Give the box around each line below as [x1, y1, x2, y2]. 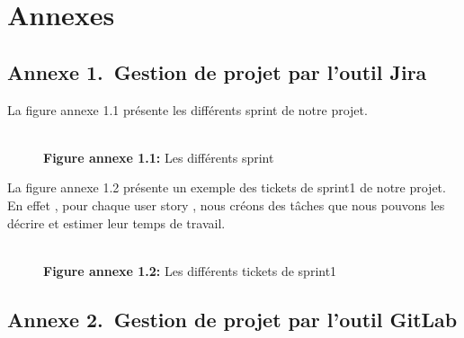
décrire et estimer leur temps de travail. [7, 213, 226, 232]
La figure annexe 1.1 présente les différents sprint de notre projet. [7, 100, 368, 119]
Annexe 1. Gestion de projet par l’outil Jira [7, 58, 427, 85]
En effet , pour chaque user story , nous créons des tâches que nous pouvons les [7, 195, 445, 214]
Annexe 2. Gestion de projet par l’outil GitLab [7, 305, 458, 333]
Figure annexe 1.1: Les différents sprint [43, 147, 274, 166]
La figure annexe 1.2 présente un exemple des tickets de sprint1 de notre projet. [7, 178, 446, 197]
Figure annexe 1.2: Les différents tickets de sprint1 [43, 261, 337, 280]
